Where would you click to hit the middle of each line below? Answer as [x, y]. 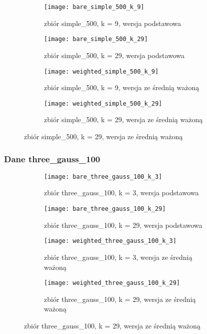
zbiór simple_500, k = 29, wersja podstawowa [114, 55]
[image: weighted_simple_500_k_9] [101, 71]
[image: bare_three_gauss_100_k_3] [103, 177]
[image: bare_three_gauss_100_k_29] [105, 209]
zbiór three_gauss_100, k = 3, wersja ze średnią [118, 257]
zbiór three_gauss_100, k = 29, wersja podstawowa [123, 225]
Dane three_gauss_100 [52, 158]
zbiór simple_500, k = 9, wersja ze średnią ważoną [122, 87]
